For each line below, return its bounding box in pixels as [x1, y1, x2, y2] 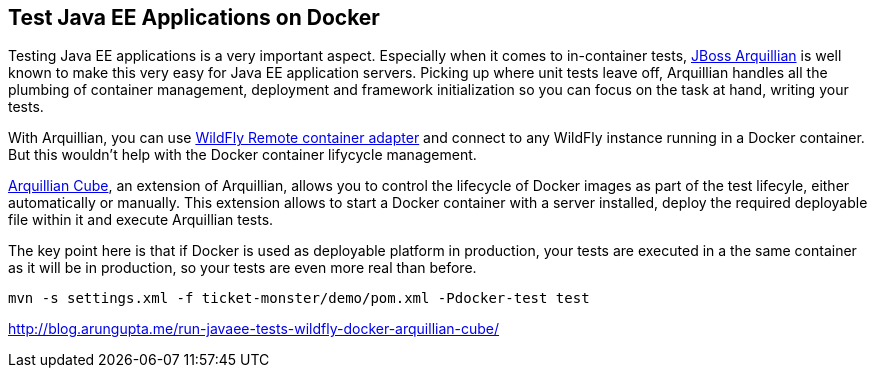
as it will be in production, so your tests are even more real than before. [8, 259, 477, 277]
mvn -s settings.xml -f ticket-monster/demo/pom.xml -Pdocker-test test [8, 290, 590, 307]
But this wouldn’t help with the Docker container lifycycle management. [8, 146, 477, 164]
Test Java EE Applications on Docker [8, 5, 380, 30]
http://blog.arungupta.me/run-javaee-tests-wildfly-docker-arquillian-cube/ [8, 320, 500, 338]
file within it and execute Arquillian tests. [8, 211, 274, 229]
